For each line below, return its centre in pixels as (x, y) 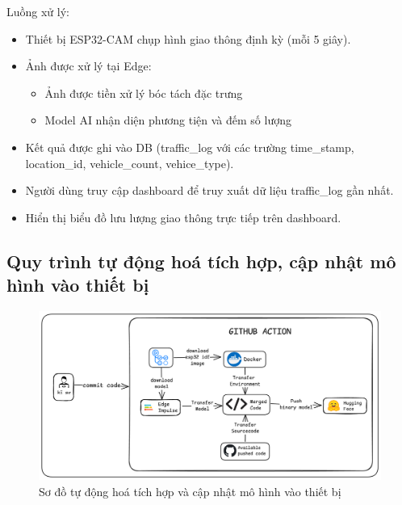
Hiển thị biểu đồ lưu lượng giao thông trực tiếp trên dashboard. (183, 217)
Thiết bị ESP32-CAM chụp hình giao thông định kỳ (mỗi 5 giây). (188, 38)
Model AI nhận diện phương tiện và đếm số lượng (168, 120)
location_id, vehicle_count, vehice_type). (130, 163)
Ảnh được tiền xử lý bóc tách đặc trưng (144, 93)
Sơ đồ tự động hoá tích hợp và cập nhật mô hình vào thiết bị (190, 491)
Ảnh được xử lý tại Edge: (88, 66)
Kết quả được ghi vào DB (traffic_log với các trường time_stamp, (190, 147)
